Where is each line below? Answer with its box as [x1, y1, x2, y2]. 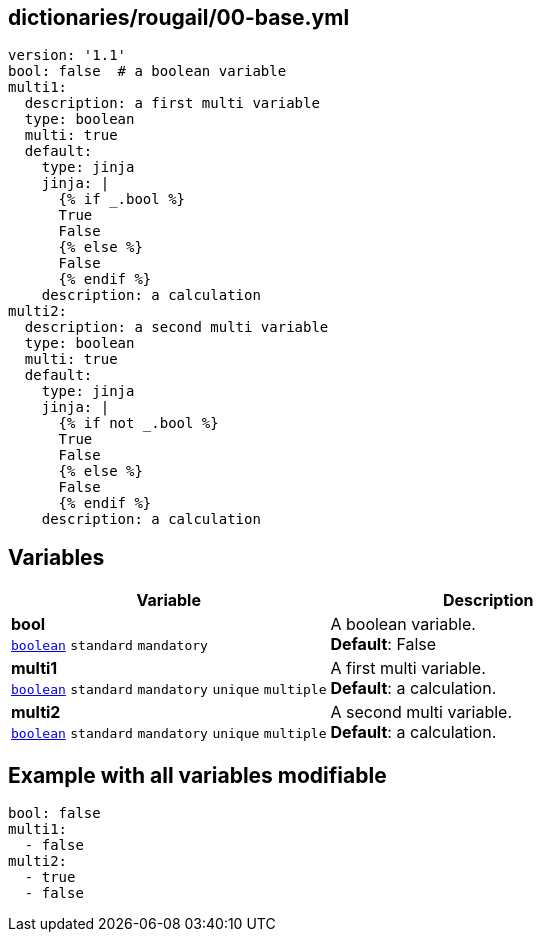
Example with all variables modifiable [8, 762, 387, 788]
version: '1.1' [8, 47, 127, 64]
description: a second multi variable [24, 319, 329, 336]
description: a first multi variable [24, 95, 320, 112]
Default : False [330, 634, 437, 655]
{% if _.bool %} [58, 191, 186, 208]
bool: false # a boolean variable [8, 63, 287, 80]
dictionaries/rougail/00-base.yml [8, 5, 350, 30]
